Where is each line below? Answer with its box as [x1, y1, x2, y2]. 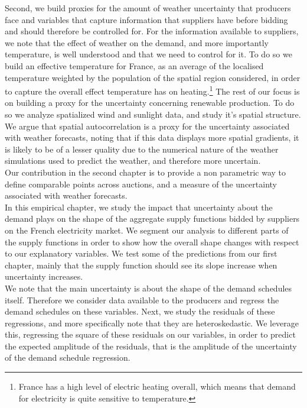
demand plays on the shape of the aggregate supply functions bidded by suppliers [5, 212, 300, 225]
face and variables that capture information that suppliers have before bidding [5, 13, 288, 25]
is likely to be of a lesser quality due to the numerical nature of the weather [5, 143, 279, 155]
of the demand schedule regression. [5, 351, 130, 364]
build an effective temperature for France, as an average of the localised [5, 59, 264, 72]
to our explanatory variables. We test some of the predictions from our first [5, 247, 277, 260]
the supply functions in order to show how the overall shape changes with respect [5, 235, 299, 248]
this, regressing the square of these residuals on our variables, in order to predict [5, 328, 296, 341]
